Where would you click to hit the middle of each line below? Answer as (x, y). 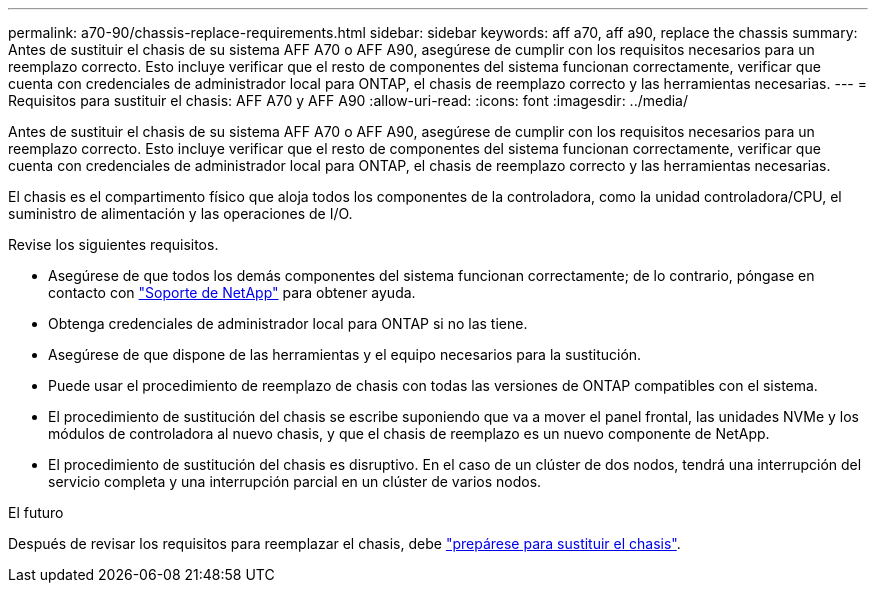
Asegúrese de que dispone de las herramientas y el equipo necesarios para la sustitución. (345, 354)
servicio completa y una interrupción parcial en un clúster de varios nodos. (295, 481)
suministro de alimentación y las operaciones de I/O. (180, 213)
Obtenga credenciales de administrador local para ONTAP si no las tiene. (288, 323)
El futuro (36, 512)
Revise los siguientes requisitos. (113, 244)
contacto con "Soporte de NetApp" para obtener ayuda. (232, 292)
